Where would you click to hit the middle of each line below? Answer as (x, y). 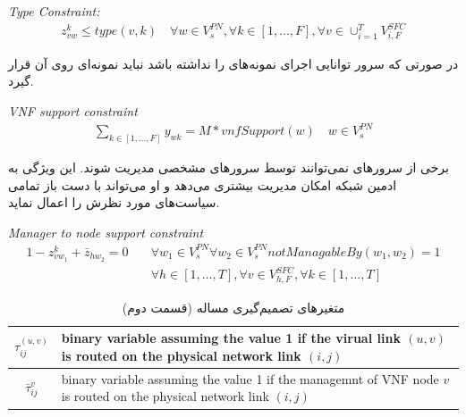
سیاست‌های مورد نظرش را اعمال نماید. (114, 202)
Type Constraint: (54, 11)
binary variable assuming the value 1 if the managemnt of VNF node (250, 378)
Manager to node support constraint (106, 232)
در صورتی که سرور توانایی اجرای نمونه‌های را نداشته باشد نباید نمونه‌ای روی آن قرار (233, 63)
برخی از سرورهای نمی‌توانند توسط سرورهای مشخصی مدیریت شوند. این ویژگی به (229, 167)
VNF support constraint (73, 111)
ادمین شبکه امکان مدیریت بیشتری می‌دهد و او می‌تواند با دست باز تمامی (203, 184)
